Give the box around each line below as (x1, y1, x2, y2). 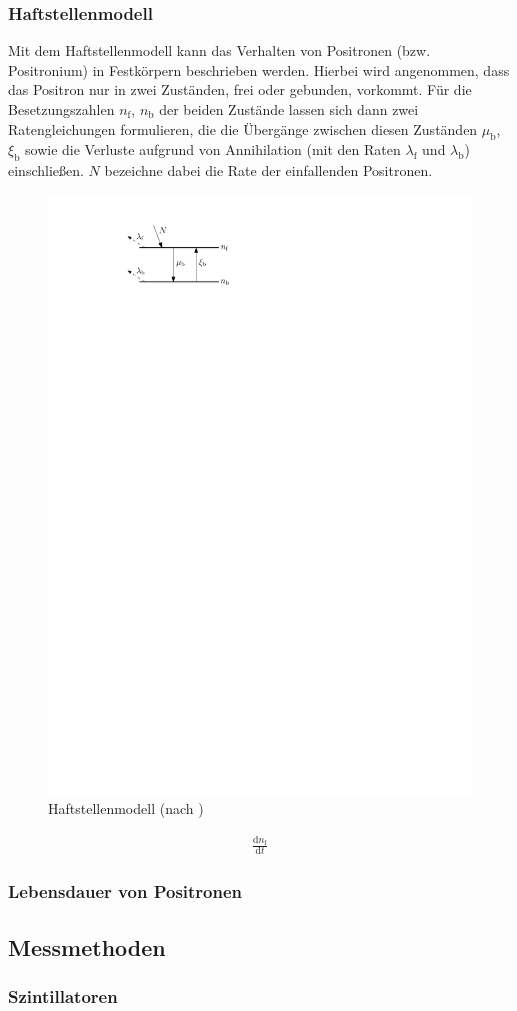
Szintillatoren (8, 984, 118, 1009)
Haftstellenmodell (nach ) (48, 798, 204, 819)
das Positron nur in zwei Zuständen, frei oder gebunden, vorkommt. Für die (8, 79, 472, 100)
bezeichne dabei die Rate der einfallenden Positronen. (104, 160, 433, 181)
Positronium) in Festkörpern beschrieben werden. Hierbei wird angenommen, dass (8, 59, 510, 80)
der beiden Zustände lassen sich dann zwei (159, 99, 419, 119)
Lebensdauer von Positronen (8, 879, 243, 904)
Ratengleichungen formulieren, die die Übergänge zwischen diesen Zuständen (8, 118, 478, 139)
